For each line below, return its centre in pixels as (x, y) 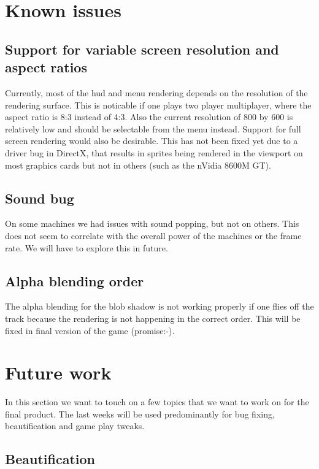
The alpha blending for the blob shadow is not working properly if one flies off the (159, 306)
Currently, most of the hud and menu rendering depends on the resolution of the (156, 92)
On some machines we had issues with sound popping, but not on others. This (152, 223)
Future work (58, 372)
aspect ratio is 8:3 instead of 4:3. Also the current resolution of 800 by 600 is (149, 117)
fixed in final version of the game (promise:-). (90, 330)
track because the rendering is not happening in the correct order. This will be (153, 318)
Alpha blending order (75, 280)
